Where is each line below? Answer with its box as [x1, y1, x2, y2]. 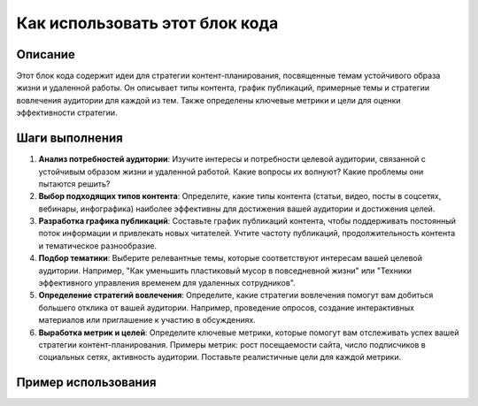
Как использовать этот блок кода [16, 13, 279, 33]
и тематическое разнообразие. [38, 240, 158, 251]
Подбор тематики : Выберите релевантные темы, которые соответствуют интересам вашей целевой [38, 253, 422, 264]
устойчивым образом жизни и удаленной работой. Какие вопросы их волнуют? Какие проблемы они [38, 166, 424, 177]
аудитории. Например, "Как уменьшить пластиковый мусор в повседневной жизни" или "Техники [38, 265, 412, 276]
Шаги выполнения [16, 131, 123, 146]
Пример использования [16, 375, 157, 390]
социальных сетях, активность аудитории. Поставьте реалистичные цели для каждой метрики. [38, 352, 402, 363]
